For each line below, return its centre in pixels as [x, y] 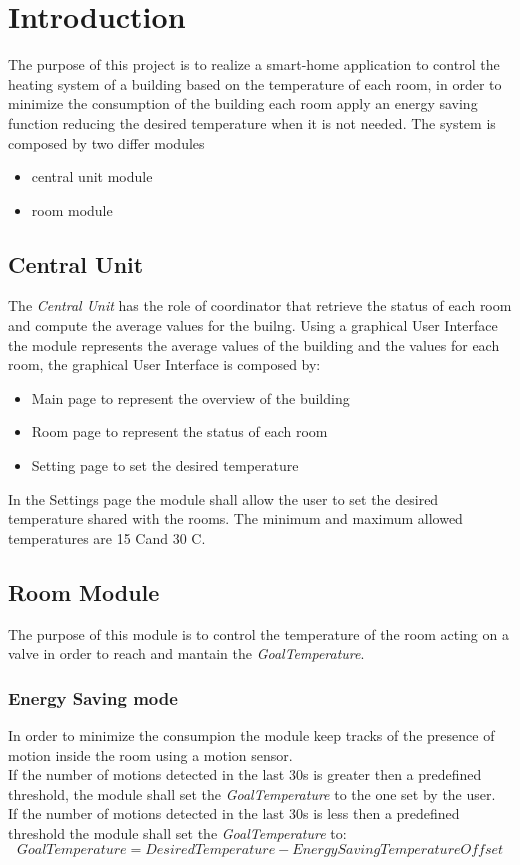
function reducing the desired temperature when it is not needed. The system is [252, 122]
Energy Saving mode [93, 697]
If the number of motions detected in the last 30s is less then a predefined [234, 813]
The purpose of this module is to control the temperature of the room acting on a [258, 633]
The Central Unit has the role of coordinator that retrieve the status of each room [260, 305]
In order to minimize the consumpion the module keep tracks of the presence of [251, 735]
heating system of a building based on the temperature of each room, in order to [255, 83]
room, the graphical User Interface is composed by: [164, 364]
